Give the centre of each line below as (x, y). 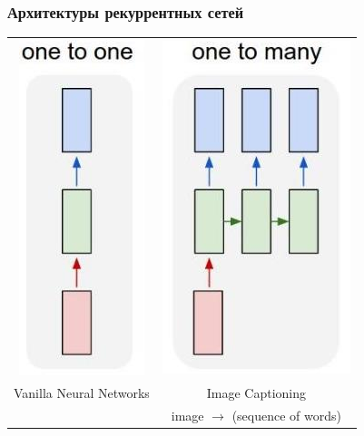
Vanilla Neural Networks (82, 392)
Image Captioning (256, 392)
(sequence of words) (286, 415)
